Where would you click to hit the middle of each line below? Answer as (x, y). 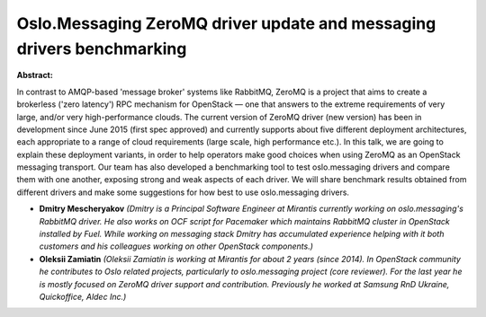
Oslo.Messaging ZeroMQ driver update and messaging (226, 23)
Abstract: (35, 75)
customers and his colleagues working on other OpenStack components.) (176, 246)
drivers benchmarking (102, 48)
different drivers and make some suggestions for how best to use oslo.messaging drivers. (183, 192)
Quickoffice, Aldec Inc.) (83, 296)
